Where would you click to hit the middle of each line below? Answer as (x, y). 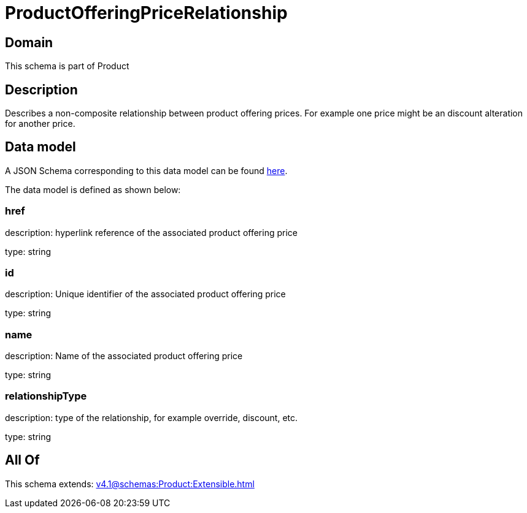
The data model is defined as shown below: (93, 189)
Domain (29, 42)
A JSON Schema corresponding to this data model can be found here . (146, 170)
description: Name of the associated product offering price (124, 356)
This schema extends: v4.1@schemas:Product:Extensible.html (130, 484)
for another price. (40, 124)
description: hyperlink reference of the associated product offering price (151, 232)
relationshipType (46, 396)
